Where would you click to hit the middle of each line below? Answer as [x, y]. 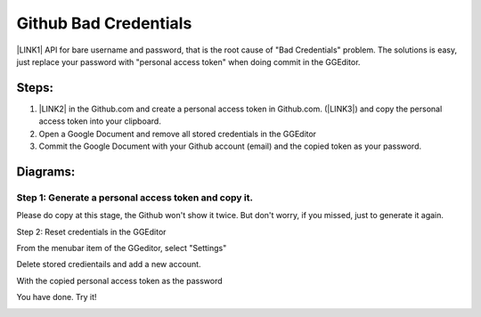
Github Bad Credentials [104, 23]
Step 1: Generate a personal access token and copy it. [135, 198]
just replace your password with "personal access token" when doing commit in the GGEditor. [188, 61]
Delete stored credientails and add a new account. [109, 264]
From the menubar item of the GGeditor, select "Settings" [122, 248]
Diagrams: [46, 171]
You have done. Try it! [57, 297]
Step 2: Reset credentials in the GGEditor [91, 232]
